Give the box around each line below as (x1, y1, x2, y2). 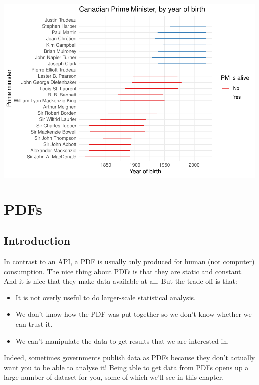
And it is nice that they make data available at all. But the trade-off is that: (4, 276, 237, 286)
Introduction (4, 233, 71, 248)
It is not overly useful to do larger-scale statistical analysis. (15, 292, 196, 302)
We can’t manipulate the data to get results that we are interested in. (15, 335, 229, 346)
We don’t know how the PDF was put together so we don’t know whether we (15, 309, 252, 319)
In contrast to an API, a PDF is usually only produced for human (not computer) (4, 256, 255, 267)
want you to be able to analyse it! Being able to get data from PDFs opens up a (4, 362, 249, 372)
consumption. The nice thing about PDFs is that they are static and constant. (4, 266, 243, 276)
